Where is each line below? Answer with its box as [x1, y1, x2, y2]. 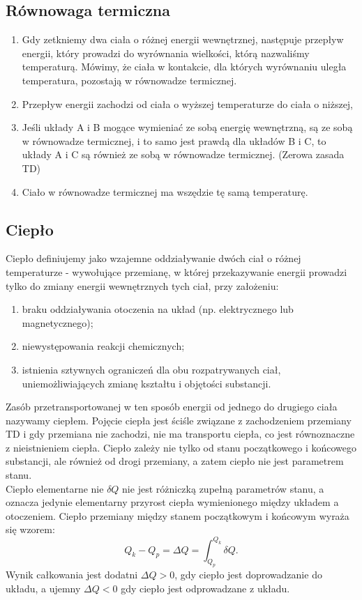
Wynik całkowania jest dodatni [6, 567, 138, 582]
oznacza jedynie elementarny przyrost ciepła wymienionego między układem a [6, 495, 339, 509]
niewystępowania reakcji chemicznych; [22, 339, 185, 353]
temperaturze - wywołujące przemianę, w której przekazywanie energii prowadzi [6, 264, 347, 279]
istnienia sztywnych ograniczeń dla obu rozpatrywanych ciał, [22, 362, 281, 376]
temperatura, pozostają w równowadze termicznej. [22, 72, 237, 87]
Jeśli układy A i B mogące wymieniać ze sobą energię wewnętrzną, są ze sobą [22, 120, 353, 134]
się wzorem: [6, 522, 55, 537]
